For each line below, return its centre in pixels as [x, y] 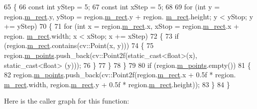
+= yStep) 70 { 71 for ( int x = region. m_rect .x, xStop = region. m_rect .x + [122, 26]
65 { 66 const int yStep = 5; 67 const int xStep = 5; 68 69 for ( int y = [112, 6]
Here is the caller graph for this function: [67, 101]
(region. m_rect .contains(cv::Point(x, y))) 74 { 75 [79, 45]
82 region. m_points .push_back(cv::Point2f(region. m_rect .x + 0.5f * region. [120, 75]
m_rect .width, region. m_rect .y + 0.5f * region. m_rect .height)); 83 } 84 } [117, 84]
